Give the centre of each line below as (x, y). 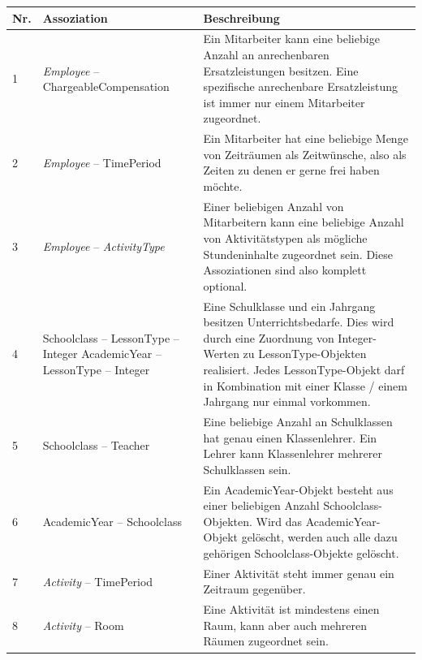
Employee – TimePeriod (102, 162)
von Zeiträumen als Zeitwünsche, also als (305, 154)
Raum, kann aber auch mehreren (285, 625)
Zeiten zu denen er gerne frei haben (291, 170)
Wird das (279, 521)
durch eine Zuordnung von (269, 337)
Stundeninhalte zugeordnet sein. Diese (298, 254)
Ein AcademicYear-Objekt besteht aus (298, 489)
